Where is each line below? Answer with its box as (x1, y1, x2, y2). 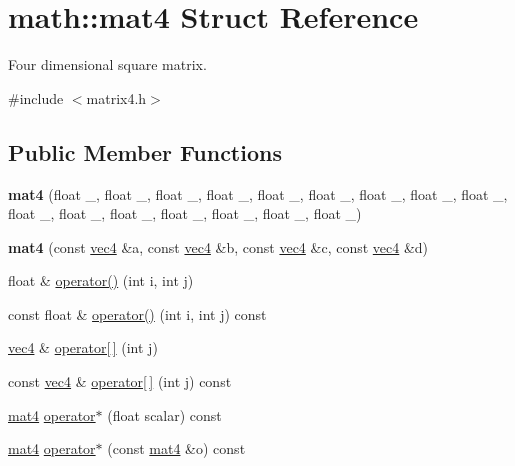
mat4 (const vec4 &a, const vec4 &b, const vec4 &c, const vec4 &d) (8, 236, 429, 257)
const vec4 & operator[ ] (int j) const (8, 371, 232, 392)
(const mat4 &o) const (107, 438, 246, 459)
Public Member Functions (8, 136, 282, 167)
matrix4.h (86, 87, 147, 108)
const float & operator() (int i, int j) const (8, 303, 267, 324)
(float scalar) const (107, 404, 222, 425)
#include (8, 87, 64, 108)
